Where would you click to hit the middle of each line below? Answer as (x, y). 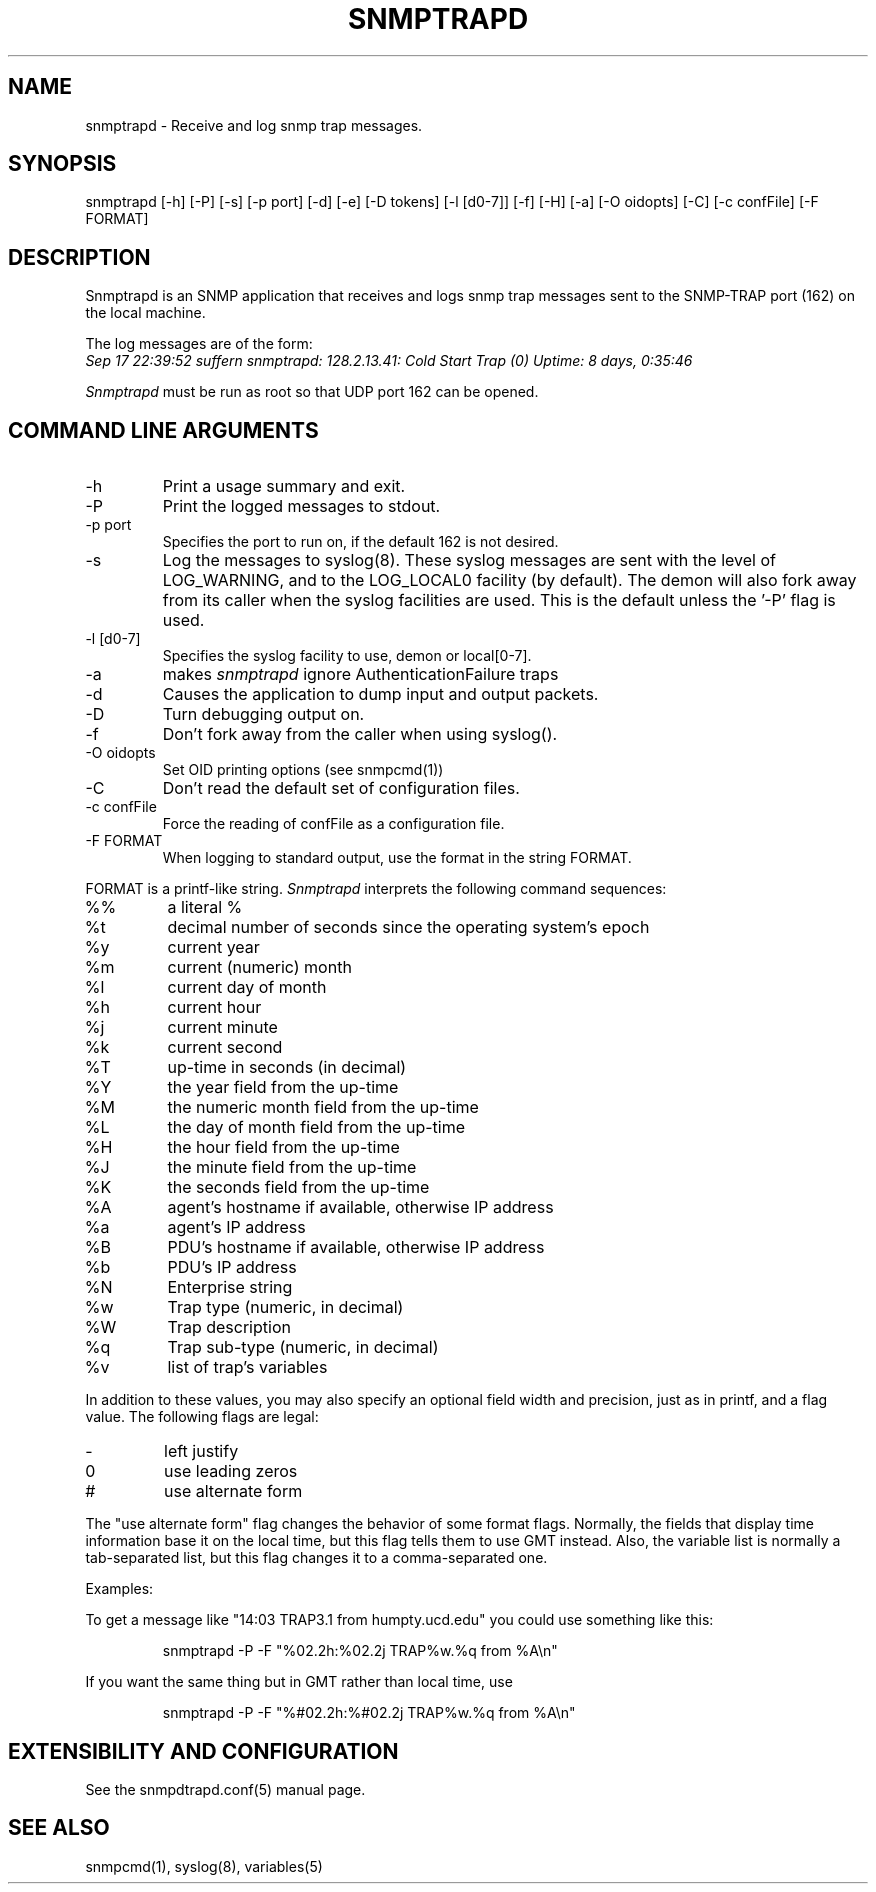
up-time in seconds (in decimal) (287, 1067)
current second (225, 1047)
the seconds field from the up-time (298, 1187)
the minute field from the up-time (292, 1167)
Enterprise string (230, 1287)
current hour (214, 1007)
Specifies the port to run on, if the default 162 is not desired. (360, 542)
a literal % (205, 907)
